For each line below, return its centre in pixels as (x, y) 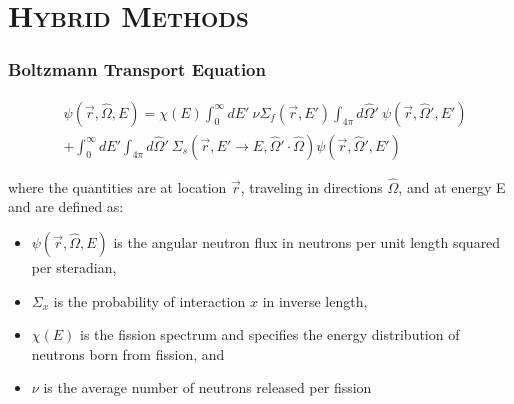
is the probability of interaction (149, 300)
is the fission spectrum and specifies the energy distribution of (270, 334)
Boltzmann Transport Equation (137, 69)
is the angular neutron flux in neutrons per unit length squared (307, 242)
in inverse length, (315, 300)
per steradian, (74, 267)
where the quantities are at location (117, 186)
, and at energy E (452, 186)
